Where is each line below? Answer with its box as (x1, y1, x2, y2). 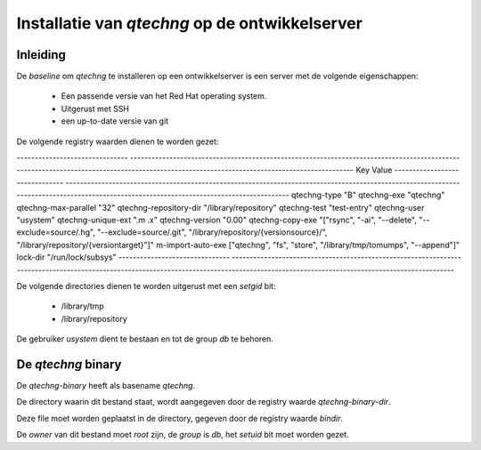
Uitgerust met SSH (61, 103, 129, 114)
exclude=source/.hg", (16, 227, 95, 237)
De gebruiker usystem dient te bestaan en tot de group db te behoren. (16, 333, 273, 344)
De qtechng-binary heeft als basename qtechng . (16, 381, 196, 390)
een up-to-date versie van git (61, 116, 169, 126)
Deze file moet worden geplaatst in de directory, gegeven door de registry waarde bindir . (16, 413, 343, 423)
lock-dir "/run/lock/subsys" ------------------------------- (16, 252, 231, 262)
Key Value (355, 165, 393, 175)
